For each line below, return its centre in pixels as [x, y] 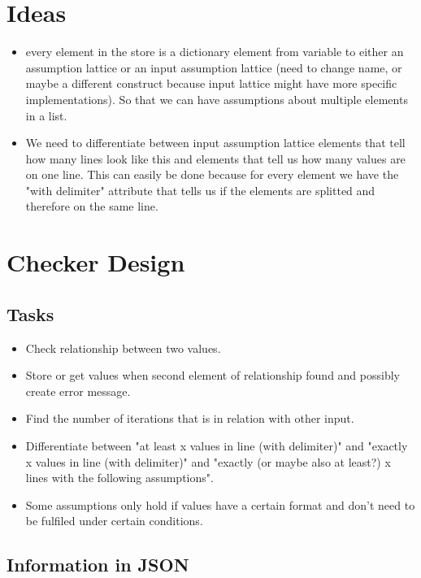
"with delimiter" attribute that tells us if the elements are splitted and [200, 190]
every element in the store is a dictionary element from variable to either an [215, 52]
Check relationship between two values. [123, 348]
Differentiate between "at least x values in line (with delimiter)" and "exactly [217, 446]
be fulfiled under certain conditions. [114, 521]
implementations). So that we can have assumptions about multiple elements [217, 99]
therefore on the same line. [92, 206]
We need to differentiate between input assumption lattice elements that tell [215, 143]
